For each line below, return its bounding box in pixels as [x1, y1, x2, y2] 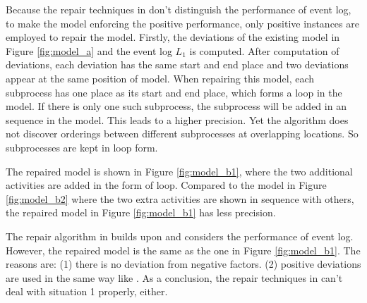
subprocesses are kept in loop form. [6, 140, 158, 154]
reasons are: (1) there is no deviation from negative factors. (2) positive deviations [6, 256, 361, 271]
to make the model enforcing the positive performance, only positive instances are [6, 16, 359, 30]
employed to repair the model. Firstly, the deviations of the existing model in [6, 30, 340, 44]
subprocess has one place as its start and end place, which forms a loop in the [6, 85, 342, 99]
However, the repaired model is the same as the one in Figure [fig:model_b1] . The [6, 242, 361, 257]
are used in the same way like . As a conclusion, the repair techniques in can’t [6, 270, 343, 285]
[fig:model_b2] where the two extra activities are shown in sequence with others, [6, 191, 354, 206]
